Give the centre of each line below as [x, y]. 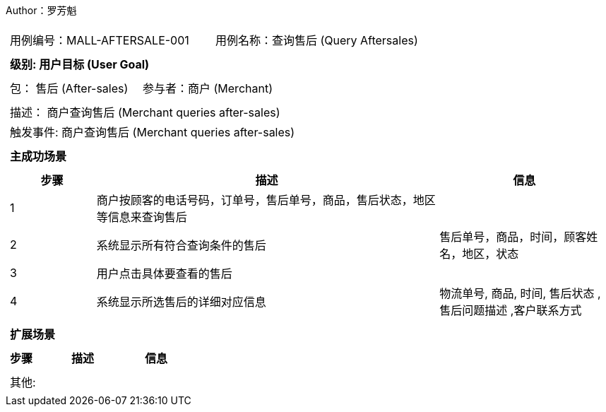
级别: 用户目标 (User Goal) [80, 64]
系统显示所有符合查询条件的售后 [181, 245]
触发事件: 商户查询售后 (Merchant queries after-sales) [153, 132]
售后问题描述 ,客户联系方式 [511, 310]
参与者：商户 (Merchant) [208, 88]
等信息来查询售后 [142, 217]
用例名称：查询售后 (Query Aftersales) [316, 40]
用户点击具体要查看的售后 [164, 273]
